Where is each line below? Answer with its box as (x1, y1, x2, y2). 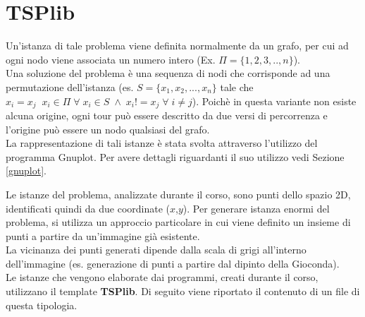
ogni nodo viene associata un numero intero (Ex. (6, 52, 216, 66)
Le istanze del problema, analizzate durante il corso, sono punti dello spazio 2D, (6, 186, 351, 201)
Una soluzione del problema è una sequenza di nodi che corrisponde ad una (6, 66, 330, 80)
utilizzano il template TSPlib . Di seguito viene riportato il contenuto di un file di (6, 284, 360, 299)
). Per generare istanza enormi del (182, 201, 330, 215)
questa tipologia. (6, 297, 78, 312)
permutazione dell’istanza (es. (6, 79, 134, 94)
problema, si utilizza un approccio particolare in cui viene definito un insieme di (6, 215, 351, 229)
